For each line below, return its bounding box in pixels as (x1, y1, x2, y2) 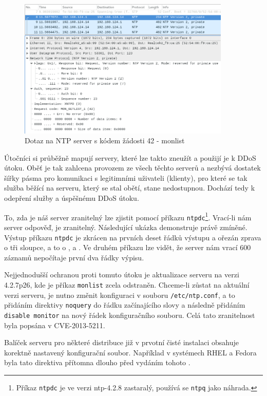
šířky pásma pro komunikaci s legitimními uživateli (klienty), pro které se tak (4, 172, 247, 183)
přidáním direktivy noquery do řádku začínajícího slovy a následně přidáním (4, 299, 245, 310)
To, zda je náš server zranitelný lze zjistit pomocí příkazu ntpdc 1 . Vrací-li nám (4, 210, 252, 222)
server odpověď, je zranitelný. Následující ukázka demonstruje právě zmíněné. (4, 221, 247, 232)
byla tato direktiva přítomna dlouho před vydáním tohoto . (4, 357, 190, 368)
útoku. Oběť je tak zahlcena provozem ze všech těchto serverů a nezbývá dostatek (4, 162, 261, 173)
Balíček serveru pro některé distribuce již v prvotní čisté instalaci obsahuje (4, 337, 239, 348)
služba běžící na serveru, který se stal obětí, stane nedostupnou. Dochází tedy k (4, 182, 255, 193)
